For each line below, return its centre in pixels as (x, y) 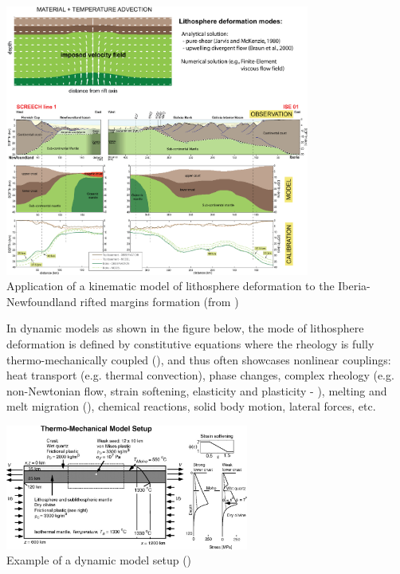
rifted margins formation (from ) (159, 301)
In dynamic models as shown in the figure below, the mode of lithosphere (185, 328)
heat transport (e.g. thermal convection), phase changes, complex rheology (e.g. (200, 375)
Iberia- (354, 286)
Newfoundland (41, 301)
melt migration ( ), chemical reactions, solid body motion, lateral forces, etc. (191, 406)
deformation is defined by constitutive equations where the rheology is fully (190, 343)
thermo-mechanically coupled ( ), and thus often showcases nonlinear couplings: (199, 359)
